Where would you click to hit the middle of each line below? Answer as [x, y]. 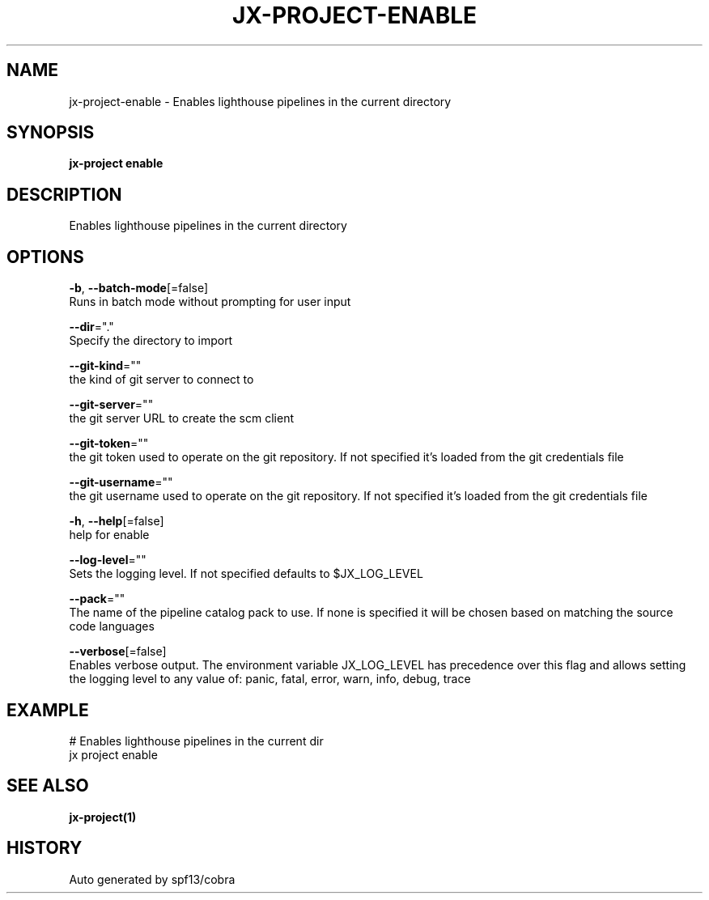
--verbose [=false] [118, 652]
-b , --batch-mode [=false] [139, 288]
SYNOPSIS [51, 133]
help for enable [109, 535]
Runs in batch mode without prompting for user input [210, 302]
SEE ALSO [48, 786]
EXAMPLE [48, 710]
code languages [112, 626]
